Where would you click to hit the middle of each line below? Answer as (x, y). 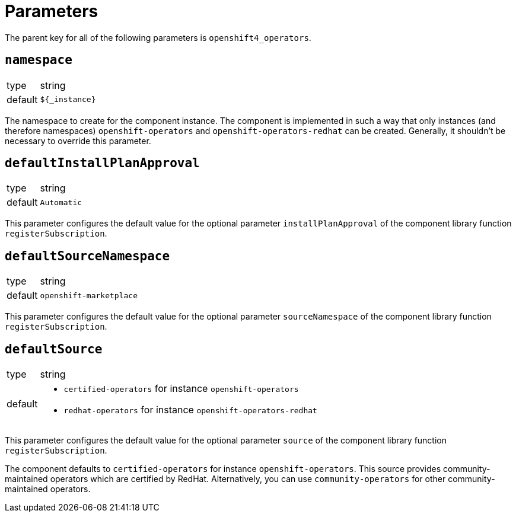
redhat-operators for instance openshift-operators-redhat (190, 410)
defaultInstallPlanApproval (102, 163)
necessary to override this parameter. (78, 141)
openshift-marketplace (89, 295)
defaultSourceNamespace (87, 256)
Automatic (61, 202)
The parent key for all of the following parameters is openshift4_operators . (158, 37)
